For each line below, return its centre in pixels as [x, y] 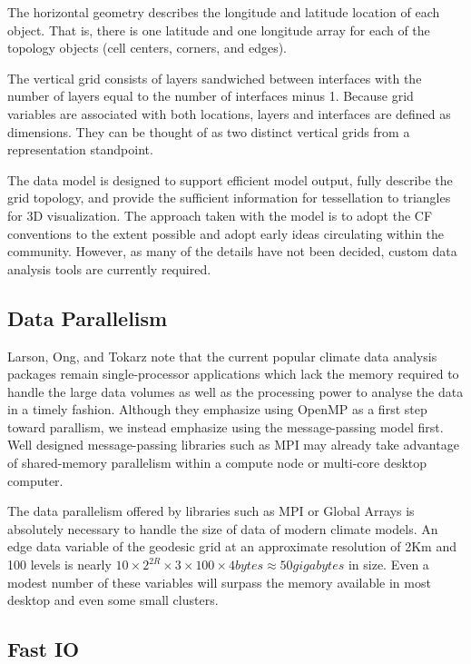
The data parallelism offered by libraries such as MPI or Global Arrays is [211, 511]
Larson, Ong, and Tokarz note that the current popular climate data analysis [222, 356]
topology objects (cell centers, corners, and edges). [147, 48]
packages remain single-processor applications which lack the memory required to [233, 374]
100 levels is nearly [59, 565]
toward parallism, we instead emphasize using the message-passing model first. [226, 426]
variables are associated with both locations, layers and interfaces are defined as [229, 113]
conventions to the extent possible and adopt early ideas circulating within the [226, 233]
